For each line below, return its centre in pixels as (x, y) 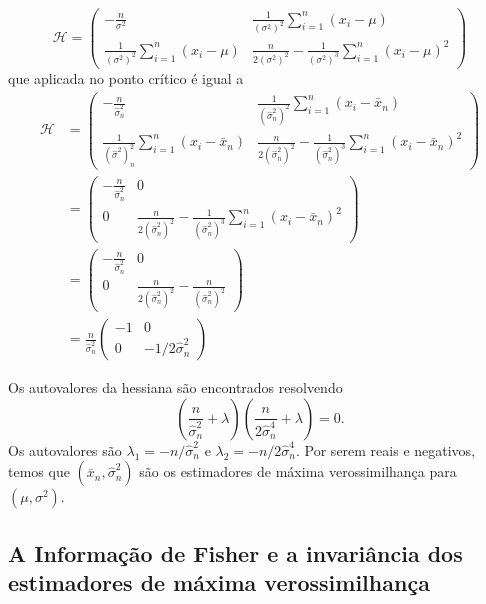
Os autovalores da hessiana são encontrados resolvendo (175, 387)
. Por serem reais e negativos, (386, 449)
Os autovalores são (65, 449)
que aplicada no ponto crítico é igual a (126, 77)
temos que (39, 471)
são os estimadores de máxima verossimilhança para (298, 471)
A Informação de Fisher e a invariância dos (235, 552)
